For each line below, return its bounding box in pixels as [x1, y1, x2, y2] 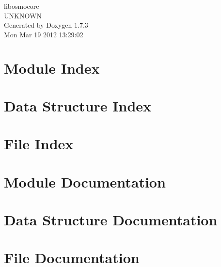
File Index [4, 134, 74, 154]
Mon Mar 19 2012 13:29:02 [4, 29, 83, 39]
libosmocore [4, 1, 39, 11]
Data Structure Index [4, 95, 152, 115]
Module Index [4, 58, 100, 78]
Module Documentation [4, 172, 166, 191]
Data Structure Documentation [4, 210, 218, 230]
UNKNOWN [4, 10, 42, 20]
